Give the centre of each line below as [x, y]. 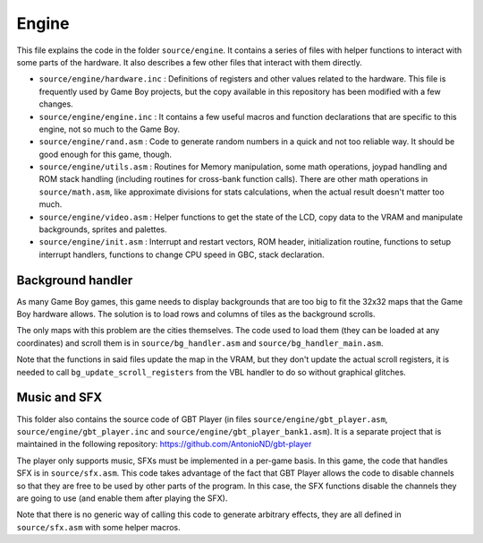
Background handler [75, 280]
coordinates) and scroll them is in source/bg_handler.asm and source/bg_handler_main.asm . [200, 343]
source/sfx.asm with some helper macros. [98, 527]
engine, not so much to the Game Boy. [110, 129]
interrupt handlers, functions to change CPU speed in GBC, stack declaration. [182, 254]
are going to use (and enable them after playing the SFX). [122, 498]
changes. [56, 104]
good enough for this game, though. [106, 154]
